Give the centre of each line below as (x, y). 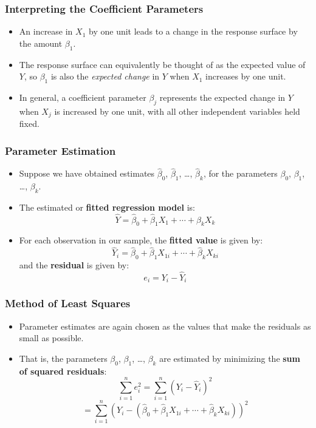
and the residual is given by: (74, 265)
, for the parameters (240, 173)
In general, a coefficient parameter (83, 97)
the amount (41, 43)
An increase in (46, 31)
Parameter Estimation (60, 150)
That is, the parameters (63, 358)
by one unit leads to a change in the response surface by (193, 31)
